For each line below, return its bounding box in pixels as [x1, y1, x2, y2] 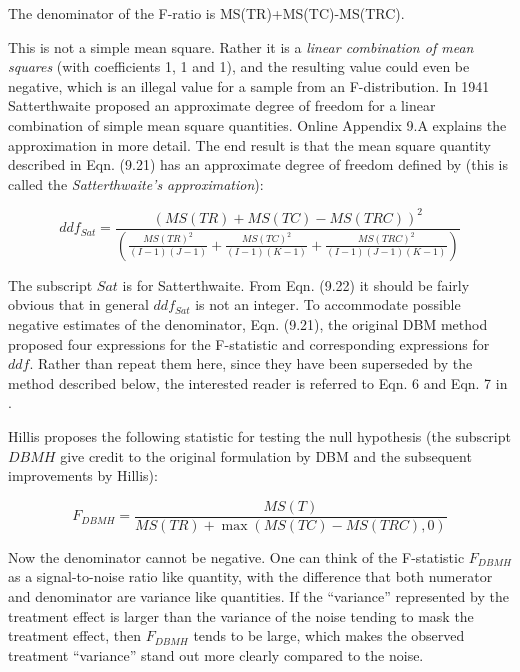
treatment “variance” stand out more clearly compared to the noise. [8, 644, 424, 665]
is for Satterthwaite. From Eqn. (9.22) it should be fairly [122, 274, 470, 295]
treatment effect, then [8, 625, 142, 646]
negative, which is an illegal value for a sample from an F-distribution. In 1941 [8, 75, 490, 96]
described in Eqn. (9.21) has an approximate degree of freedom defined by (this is [8, 154, 509, 175]
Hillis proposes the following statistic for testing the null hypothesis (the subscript [8, 425, 511, 446]
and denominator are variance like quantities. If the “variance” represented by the [8, 585, 509, 606]
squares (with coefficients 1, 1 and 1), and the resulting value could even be [8, 56, 470, 77]
